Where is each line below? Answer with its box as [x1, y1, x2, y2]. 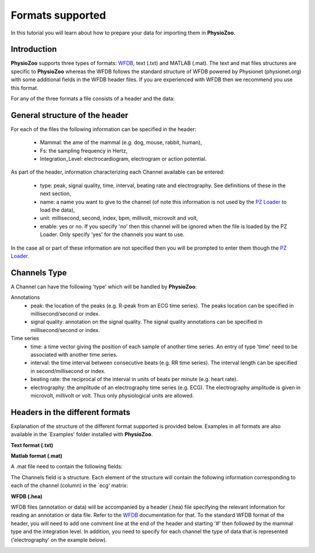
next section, [40, 190, 71, 197]
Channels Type [10, 268, 67, 278]
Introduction [10, 44, 57, 54]
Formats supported [10, 9, 106, 22]
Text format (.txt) [10, 441, 54, 448]
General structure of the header [10, 110, 128, 120]
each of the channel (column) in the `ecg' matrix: [10, 482, 128, 489]
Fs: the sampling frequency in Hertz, [40, 147, 128, 154]
